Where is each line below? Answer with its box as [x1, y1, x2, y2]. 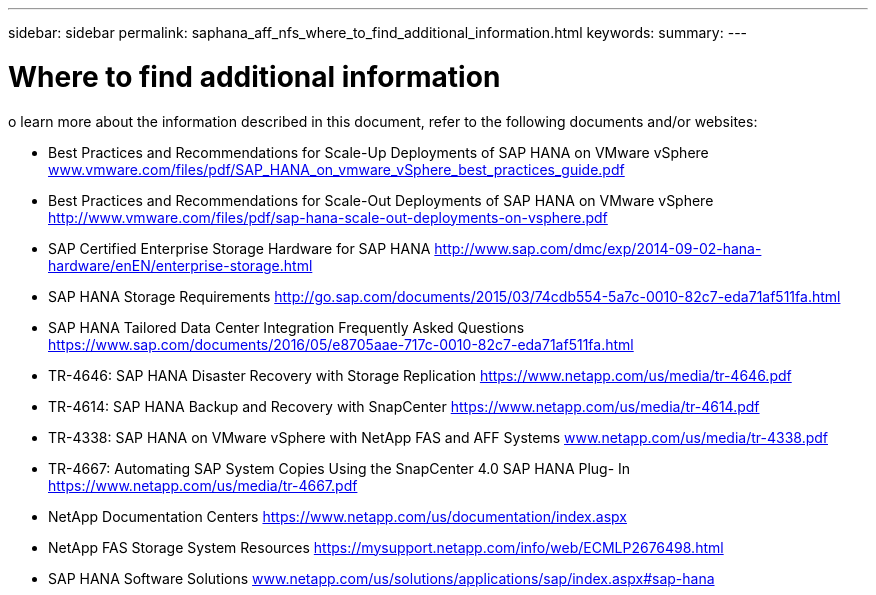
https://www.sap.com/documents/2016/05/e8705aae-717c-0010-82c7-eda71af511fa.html [48, 335, 634, 353]
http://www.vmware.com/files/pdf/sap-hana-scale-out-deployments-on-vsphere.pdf [48, 208, 608, 226]
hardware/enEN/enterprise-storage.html [48, 256, 313, 274]
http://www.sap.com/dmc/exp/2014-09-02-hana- [434, 239, 762, 257]
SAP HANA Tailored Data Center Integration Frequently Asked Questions [48, 318, 525, 336]
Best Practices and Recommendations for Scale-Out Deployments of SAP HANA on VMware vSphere [48, 191, 714, 209]
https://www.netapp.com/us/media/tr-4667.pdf [48, 476, 358, 494]
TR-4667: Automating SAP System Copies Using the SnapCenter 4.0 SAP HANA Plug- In [48, 459, 631, 477]
